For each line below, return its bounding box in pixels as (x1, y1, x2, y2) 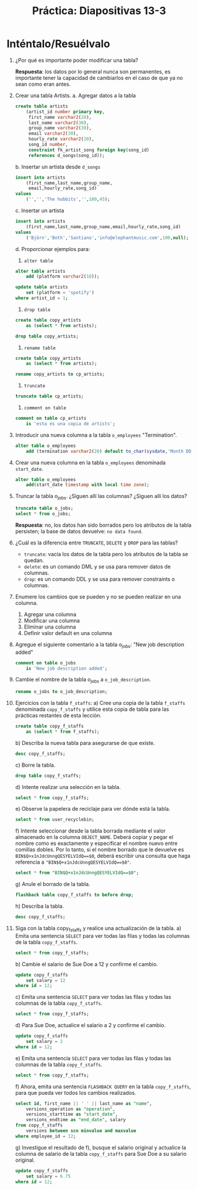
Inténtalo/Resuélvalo (6, 37, 110, 51)
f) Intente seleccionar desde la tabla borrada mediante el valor (15, 827, 166, 834)
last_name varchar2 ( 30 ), (28, 119, 90, 126)
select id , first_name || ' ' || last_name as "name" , (15, 1101, 152, 1107)
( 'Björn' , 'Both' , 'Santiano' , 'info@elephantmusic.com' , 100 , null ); (26, 235, 189, 240)
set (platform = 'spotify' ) (26, 290, 94, 296)
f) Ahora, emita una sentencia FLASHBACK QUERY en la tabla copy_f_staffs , (15, 1083, 191, 1090)
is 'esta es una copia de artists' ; (26, 420, 116, 427)
